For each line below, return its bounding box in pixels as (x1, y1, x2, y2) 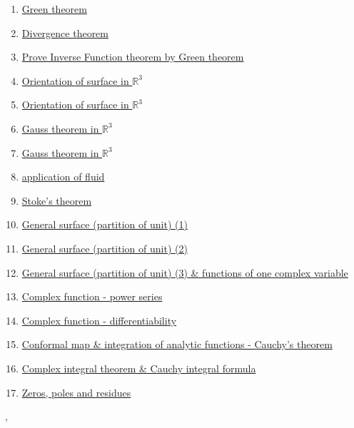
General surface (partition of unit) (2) (21, 240, 188, 255)
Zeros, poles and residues (21, 384, 131, 399)
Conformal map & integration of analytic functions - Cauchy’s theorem (21, 337, 333, 352)
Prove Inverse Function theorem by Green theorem (21, 49, 244, 64)
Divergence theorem (21, 25, 108, 40)
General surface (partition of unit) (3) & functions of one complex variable (21, 265, 348, 280)
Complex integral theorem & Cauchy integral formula (21, 360, 256, 375)
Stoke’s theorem (21, 193, 92, 208)
